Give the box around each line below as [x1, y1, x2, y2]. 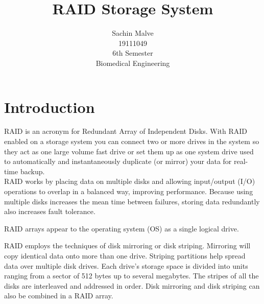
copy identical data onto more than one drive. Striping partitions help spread [4, 250, 246, 261]
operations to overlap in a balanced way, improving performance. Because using [4, 186, 253, 196]
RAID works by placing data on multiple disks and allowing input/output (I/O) [4, 176, 255, 186]
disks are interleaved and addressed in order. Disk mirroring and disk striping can [4, 280, 260, 291]
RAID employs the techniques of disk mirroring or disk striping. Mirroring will [4, 240, 251, 251]
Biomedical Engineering [95, 57, 170, 68]
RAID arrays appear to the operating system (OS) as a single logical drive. [4, 223, 239, 233]
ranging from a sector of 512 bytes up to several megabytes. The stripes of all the [4, 270, 259, 281]
